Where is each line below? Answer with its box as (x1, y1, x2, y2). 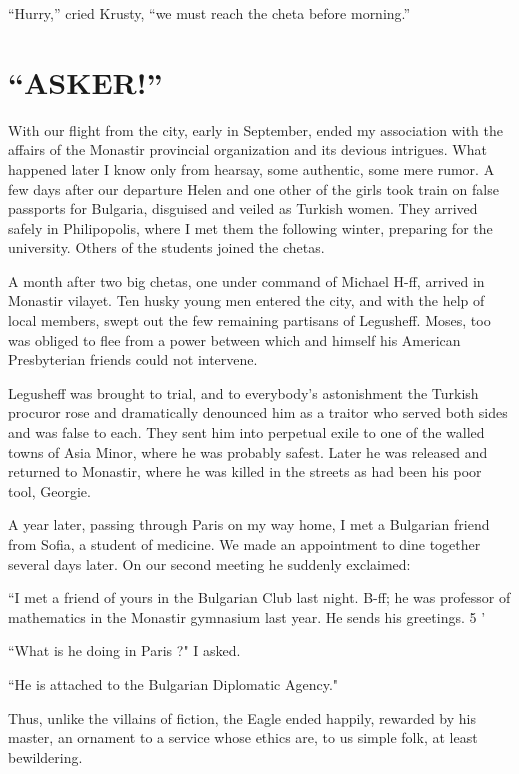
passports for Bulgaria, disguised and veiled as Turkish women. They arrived (8, 198, 478, 219)
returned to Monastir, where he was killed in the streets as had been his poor (8, 461, 482, 482)
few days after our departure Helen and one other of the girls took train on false (8, 178, 499, 199)
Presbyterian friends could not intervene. (8, 349, 258, 370)
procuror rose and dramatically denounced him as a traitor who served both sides (8, 402, 508, 423)
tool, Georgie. (8, 480, 91, 501)
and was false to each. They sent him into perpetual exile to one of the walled (8, 422, 485, 443)
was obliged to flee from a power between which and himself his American (8, 329, 461, 350)
